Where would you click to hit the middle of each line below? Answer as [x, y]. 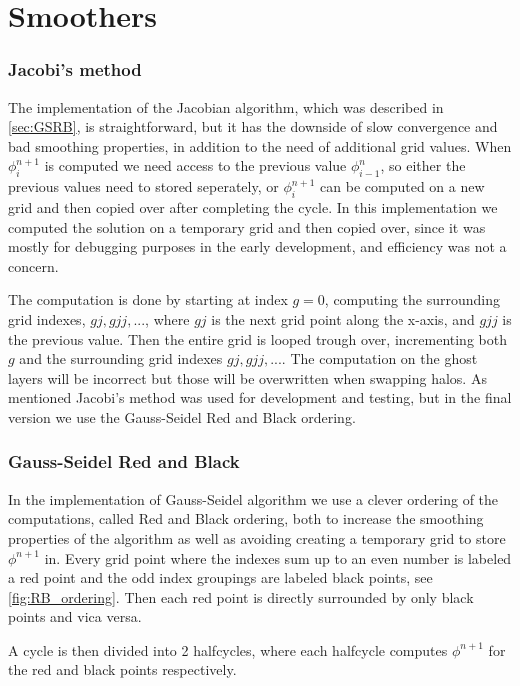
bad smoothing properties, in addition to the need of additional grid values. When [260, 145]
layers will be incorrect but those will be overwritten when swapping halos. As [247, 377]
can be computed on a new [402, 186]
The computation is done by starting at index [148, 299]
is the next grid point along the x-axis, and [343, 318]
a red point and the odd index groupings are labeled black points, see [220, 577]
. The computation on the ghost [379, 358]
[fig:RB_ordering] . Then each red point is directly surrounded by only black [241, 596]
